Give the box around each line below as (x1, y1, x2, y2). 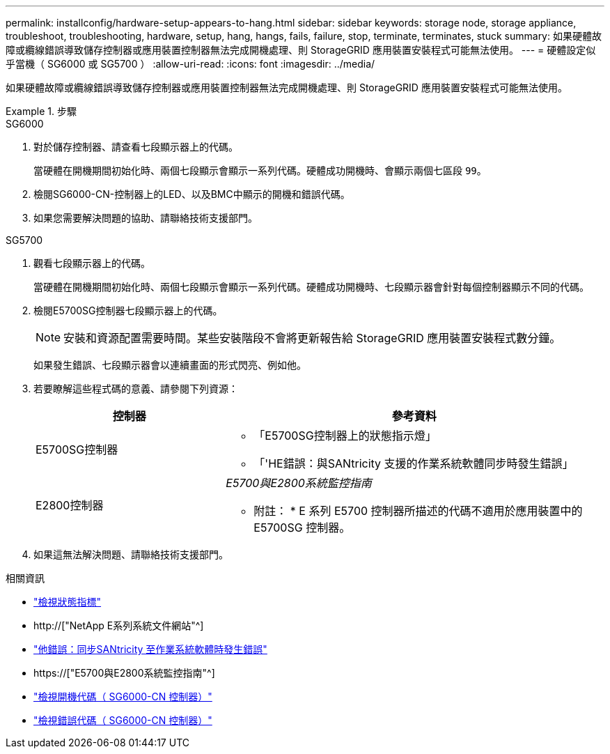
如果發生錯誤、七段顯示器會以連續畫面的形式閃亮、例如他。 (33, 359, 306, 371)
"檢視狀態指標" (33, 596, 102, 608)
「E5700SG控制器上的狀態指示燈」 (253, 429, 437, 443)
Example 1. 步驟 (6, 105, 77, 117)
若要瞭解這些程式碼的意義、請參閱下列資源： (33, 383, 238, 394)
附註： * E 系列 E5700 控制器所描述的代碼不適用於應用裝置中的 (253, 504, 583, 518)
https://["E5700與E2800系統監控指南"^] (33, 667, 215, 679)
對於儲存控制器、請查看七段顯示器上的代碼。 (33, 141, 238, 153)
